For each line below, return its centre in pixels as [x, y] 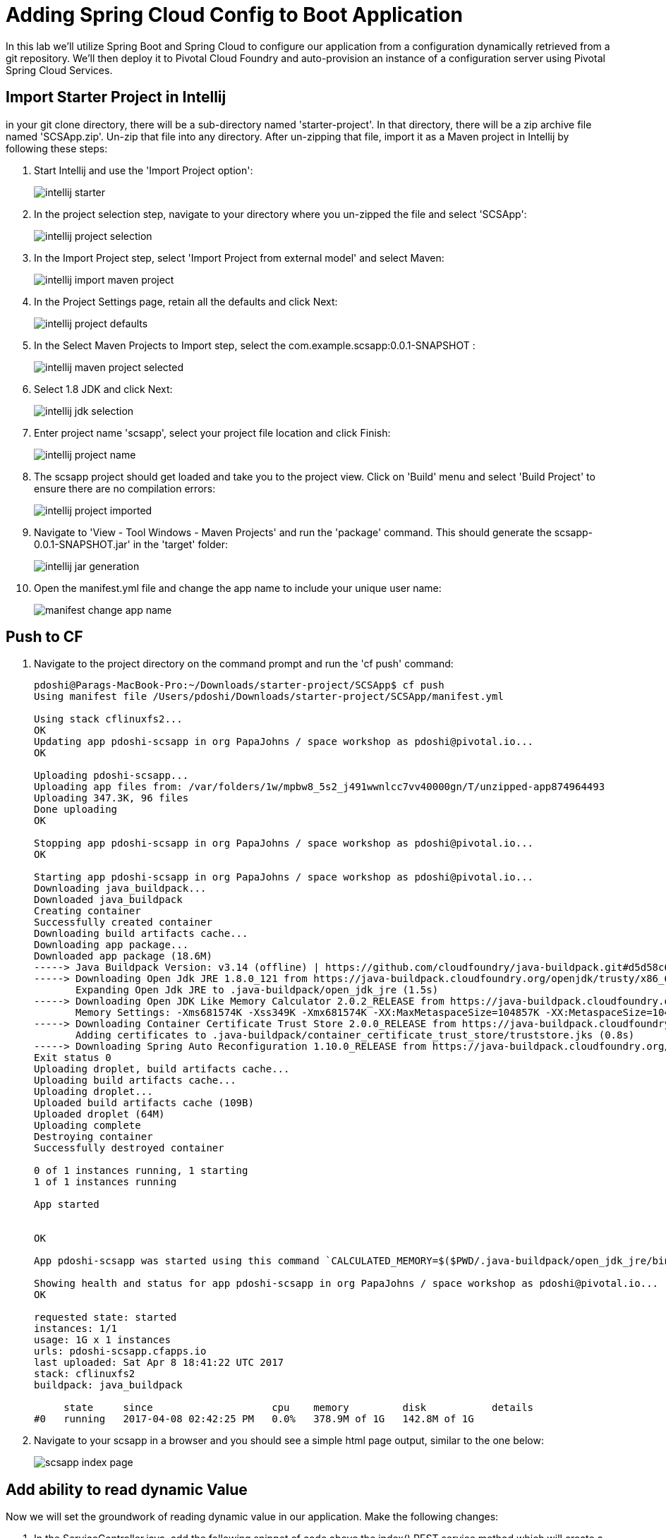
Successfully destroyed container [129, 1148]
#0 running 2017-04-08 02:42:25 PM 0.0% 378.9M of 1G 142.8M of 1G [254, 1419]
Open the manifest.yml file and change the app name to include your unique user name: [238, 588]
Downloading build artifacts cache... [141, 934]
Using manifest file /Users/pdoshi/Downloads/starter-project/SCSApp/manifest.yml [269, 697]
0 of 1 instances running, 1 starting [141, 1171]
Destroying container [93, 1137]
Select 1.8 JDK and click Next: [103, 389]
